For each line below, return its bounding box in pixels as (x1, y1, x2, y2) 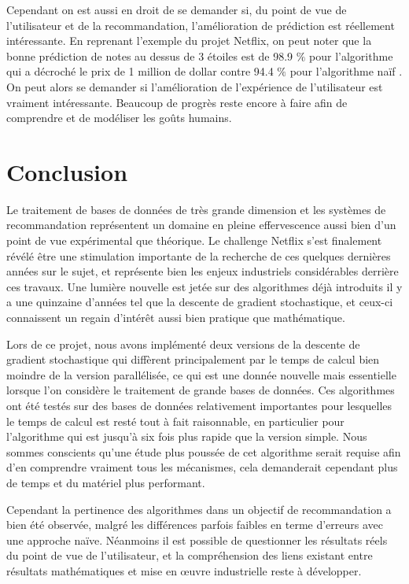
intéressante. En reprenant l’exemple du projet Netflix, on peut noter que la (6, 32, 372, 49)
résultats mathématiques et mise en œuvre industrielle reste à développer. (6, 562, 362, 578)
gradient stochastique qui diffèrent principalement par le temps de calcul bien (6, 351, 380, 368)
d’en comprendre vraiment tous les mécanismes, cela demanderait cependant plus (6, 459, 398, 475)
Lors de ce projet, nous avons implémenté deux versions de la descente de (6, 335, 360, 352)
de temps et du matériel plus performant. (6, 474, 205, 490)
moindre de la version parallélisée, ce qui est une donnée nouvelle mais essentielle (6, 366, 396, 383)
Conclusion (6, 155, 128, 187)
